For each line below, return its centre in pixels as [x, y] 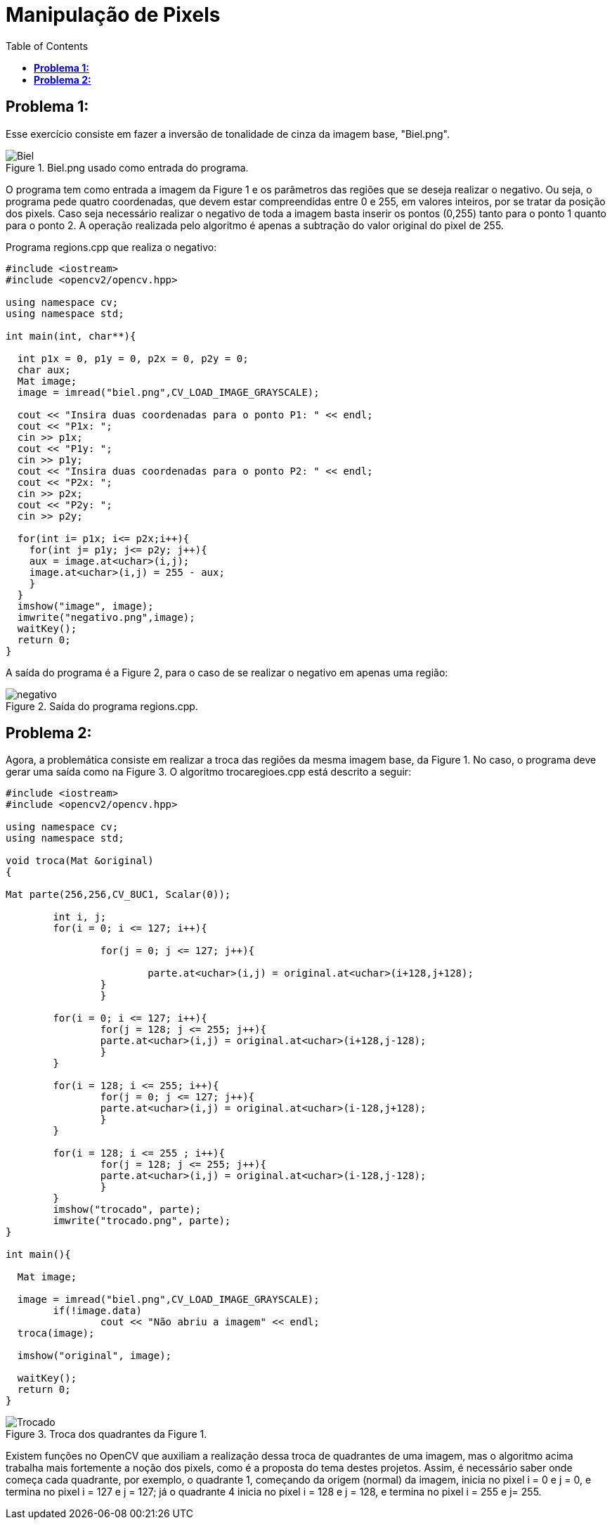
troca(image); [56, 1333]
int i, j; [80, 917]
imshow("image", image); [85, 606]
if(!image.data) [97, 1311]
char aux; [44, 369]
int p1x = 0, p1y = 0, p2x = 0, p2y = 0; [133, 358]
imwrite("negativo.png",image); [106, 617]
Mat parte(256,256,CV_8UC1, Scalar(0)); [118, 895]
